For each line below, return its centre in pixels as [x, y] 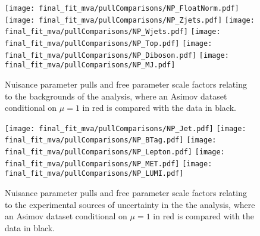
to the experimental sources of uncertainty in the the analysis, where [130, 204]
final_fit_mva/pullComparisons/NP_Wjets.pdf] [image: [113, 32]
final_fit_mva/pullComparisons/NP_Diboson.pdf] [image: [117, 55]
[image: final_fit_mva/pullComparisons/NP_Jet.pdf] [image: [126, 128]
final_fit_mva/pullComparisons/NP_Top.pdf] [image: [109, 43]
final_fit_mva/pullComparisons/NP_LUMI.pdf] [94, 174]
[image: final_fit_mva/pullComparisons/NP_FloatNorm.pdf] [122, 8]
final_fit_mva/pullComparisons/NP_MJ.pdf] [90, 65]
